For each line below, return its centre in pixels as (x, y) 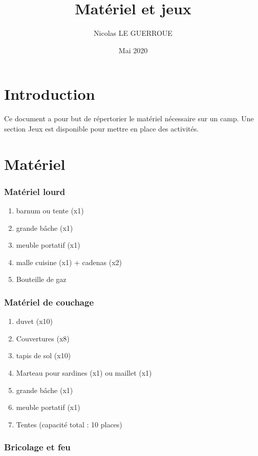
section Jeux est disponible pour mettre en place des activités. (102, 128)
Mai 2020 (133, 50)
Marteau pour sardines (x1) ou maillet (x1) (84, 373)
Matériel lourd (35, 191)
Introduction (50, 94)
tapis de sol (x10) (44, 355)
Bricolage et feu (37, 447)
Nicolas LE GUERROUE (133, 33)
